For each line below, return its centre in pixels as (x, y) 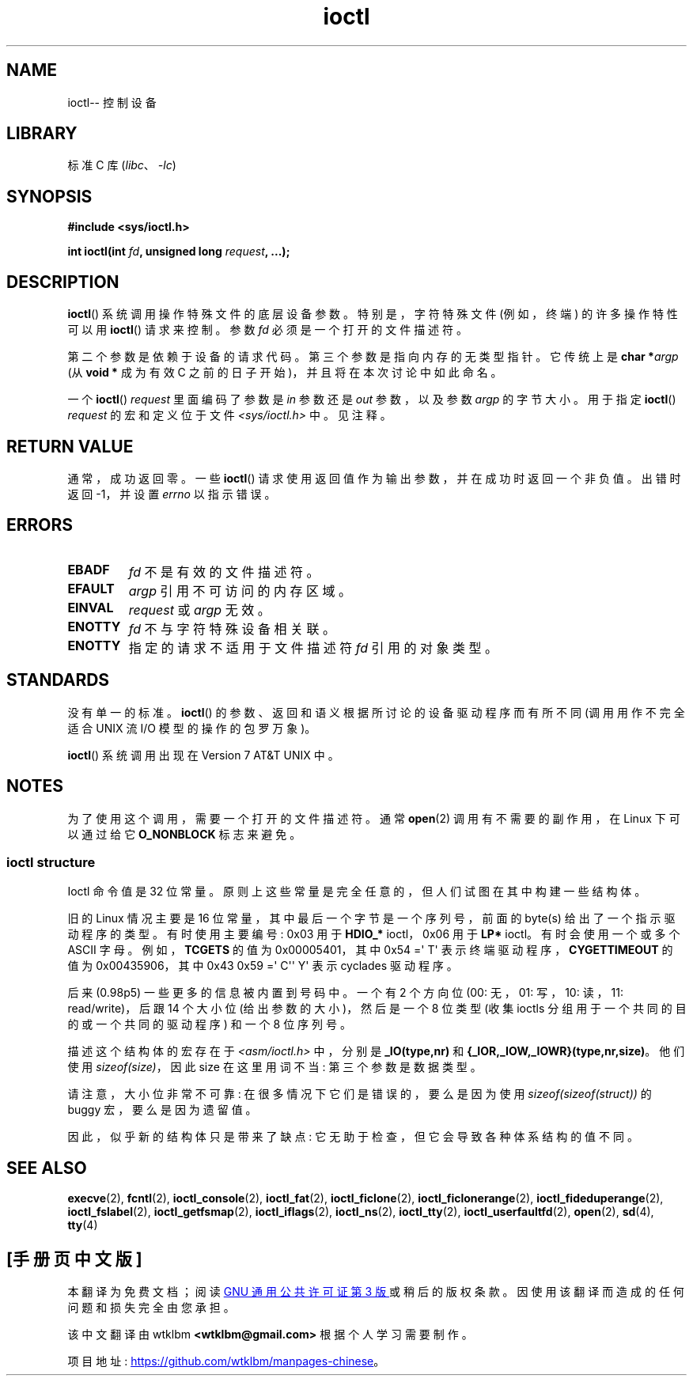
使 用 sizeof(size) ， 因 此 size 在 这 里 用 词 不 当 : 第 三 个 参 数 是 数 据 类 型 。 (275, 1067)
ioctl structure (51, 862)
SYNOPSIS (49, 196)
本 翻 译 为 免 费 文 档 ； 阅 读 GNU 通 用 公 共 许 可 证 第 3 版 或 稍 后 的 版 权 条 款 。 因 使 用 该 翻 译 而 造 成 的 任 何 (376, 1291)
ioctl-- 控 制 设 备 (112, 102)
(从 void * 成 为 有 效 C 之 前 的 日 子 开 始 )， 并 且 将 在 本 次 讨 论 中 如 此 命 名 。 (285, 373)
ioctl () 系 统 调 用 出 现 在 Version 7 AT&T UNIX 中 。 (203, 755)
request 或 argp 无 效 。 (199, 610)
